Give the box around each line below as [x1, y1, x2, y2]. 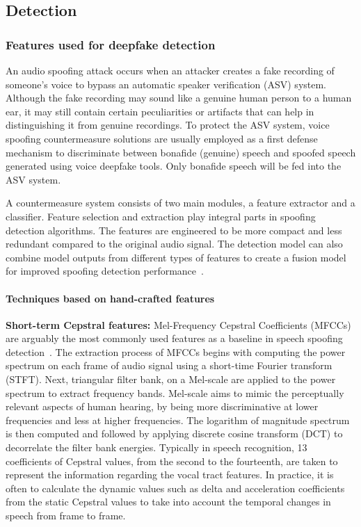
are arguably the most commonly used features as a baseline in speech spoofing [6, 331, 343, 346]
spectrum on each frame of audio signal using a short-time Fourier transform [6, 358, 332, 373]
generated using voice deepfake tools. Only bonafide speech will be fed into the [6, 159, 342, 173]
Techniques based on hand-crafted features [6, 291, 215, 305]
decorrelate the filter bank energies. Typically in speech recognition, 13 [6, 440, 307, 455]
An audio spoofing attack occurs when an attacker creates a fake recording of [6, 63, 335, 77]
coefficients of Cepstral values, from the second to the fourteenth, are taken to [6, 453, 338, 468]
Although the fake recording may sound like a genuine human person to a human [6, 90, 352, 105]
